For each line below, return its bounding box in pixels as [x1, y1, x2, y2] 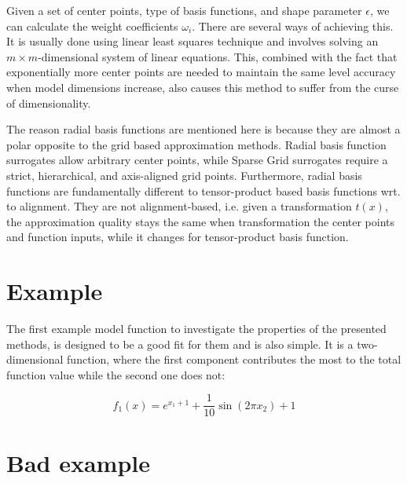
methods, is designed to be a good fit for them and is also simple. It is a [6, 335, 354, 352]
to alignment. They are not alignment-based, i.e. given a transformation [6, 198, 352, 214]
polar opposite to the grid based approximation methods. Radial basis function [6, 136, 387, 152]
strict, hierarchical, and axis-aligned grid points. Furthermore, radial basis [6, 166, 362, 183]
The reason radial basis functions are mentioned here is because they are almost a [6, 121, 401, 137]
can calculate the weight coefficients [6, 17, 178, 34]
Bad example [6, 446, 150, 478]
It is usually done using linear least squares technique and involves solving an [6, 33, 379, 49]
